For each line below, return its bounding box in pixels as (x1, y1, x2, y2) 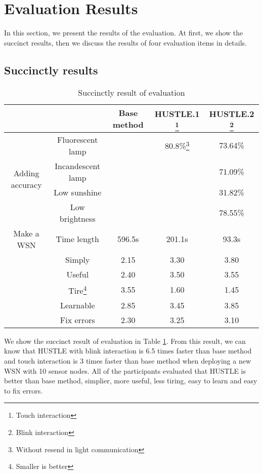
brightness (59, 212, 96, 224)
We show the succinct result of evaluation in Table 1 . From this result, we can (4, 335, 246, 346)
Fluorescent (57, 133, 98, 145)
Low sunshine (54, 186, 102, 198)
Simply (65, 253, 90, 265)
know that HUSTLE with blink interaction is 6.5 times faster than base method (4, 345, 252, 356)
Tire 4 (68, 283, 87, 296)
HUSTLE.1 (154, 107, 200, 120)
